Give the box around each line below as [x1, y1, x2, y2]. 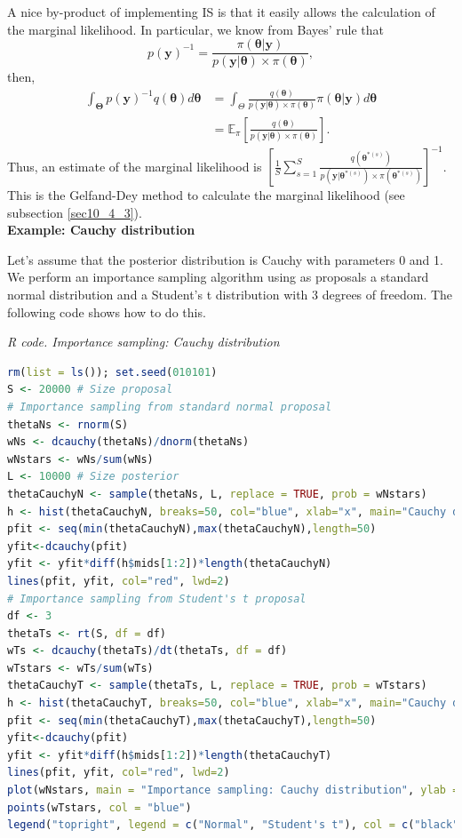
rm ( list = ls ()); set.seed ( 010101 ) [7, 365, 218, 379]
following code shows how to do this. [7, 302, 206, 321]
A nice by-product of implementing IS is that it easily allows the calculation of [7, 3, 435, 20]
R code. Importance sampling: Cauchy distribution [7, 332, 280, 351]
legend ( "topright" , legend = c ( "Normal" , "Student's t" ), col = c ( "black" [7, 818, 459, 832]
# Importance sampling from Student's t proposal [7, 592, 307, 605]
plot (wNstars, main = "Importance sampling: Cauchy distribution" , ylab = [7, 784, 459, 797]
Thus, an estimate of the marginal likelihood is [7, 156, 262, 175]
